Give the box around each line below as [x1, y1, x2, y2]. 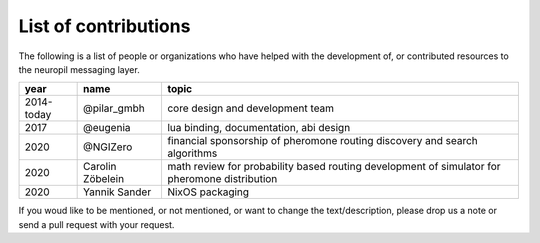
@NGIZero [83, 140, 133, 154]
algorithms [166, 146, 218, 160]
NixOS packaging [166, 185, 250, 199]
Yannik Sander [83, 185, 152, 199]
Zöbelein [83, 172, 125, 186]
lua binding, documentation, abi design [166, 121, 351, 135]
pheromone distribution [166, 172, 278, 186]
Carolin [83, 160, 117, 174]
